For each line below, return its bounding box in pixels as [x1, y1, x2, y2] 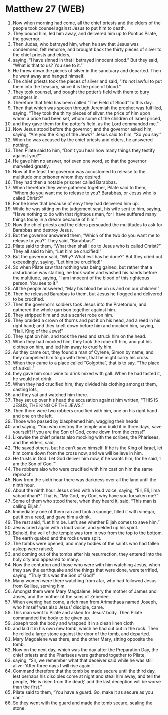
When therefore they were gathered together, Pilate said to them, [12, 184, 147, 190]
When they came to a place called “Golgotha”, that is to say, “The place [12, 360, 160, 366]
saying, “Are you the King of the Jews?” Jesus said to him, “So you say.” [12, 131, 162, 137]
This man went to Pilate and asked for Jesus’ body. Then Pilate [12, 609, 143, 615]
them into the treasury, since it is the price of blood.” [12, 83, 121, 89]
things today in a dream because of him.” [12, 216, 98, 222]
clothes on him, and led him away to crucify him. [12, 344, 113, 350]
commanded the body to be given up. [12, 615, 90, 621]
